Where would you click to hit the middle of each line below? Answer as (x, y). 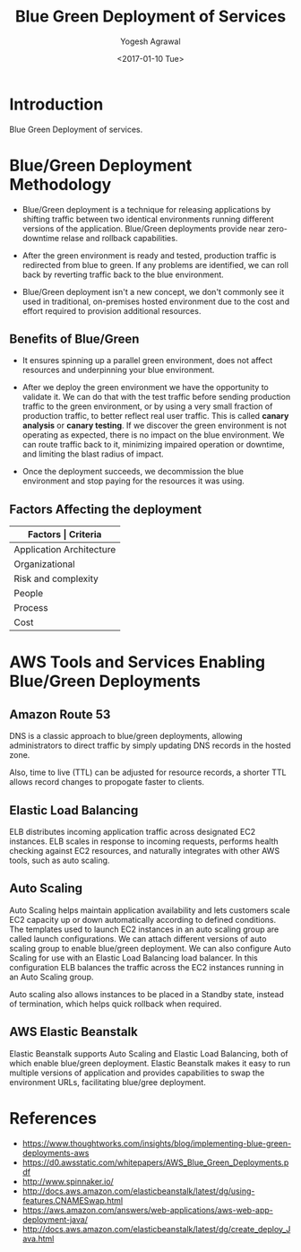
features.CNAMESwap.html (73, 1200)
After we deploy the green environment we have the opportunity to (145, 387)
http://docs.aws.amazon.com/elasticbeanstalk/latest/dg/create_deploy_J (156, 1229)
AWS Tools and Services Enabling (138, 662)
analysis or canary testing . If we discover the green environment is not (154, 426)
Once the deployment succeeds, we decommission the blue (133, 472)
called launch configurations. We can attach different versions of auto (138, 938)
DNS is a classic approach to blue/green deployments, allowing (126, 736)
